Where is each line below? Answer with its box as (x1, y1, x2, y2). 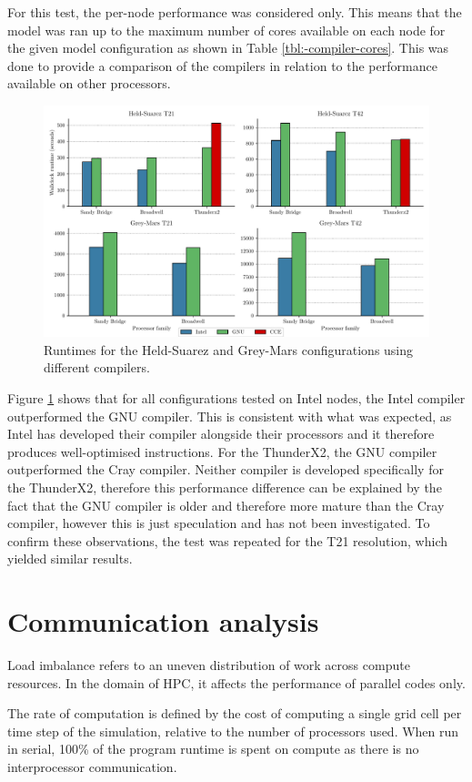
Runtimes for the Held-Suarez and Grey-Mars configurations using (44, 340, 414, 359)
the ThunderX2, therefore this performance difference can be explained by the (7, 477, 442, 496)
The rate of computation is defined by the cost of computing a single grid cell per (7, 704, 462, 723)
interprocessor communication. (7, 757, 177, 777)
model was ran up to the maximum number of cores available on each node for (7, 20, 446, 39)
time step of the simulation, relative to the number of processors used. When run (7, 721, 459, 740)
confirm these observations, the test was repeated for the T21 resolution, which (7, 531, 448, 550)
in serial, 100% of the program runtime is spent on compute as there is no (7, 739, 419, 758)
